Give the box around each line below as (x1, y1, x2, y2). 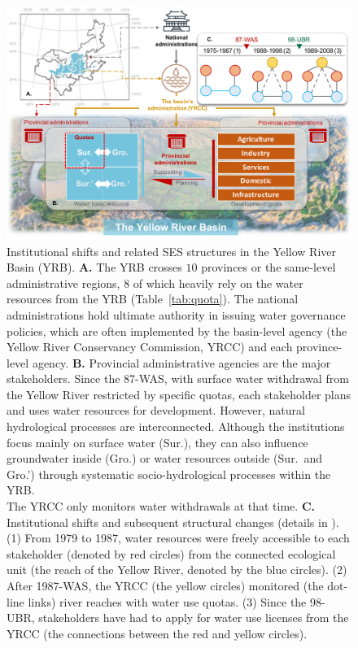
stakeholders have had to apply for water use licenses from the (38, 609, 349, 626)
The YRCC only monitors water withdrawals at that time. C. (7, 498, 315, 515)
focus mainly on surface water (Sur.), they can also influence (7, 433, 308, 450)
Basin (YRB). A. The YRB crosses (7, 259, 182, 276)
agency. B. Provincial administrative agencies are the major (32, 354, 331, 371)
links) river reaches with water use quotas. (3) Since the (28, 593, 307, 610)
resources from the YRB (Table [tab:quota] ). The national (7, 290, 299, 307)
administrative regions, (7, 274, 120, 291)
